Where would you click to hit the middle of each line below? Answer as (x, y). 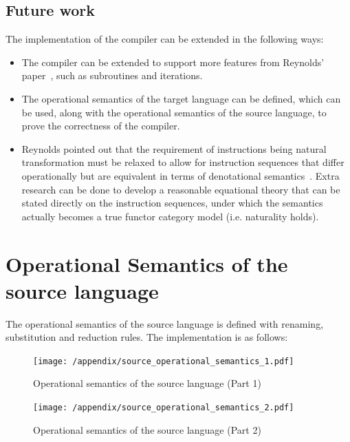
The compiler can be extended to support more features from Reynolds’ (173, 62)
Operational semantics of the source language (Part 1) (147, 383)
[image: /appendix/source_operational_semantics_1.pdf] (164, 361)
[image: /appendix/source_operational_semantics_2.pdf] (164, 408)
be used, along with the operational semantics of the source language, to (174, 112)
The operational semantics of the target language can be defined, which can (181, 98)
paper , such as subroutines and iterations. (112, 75)
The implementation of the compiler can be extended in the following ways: (165, 39)
